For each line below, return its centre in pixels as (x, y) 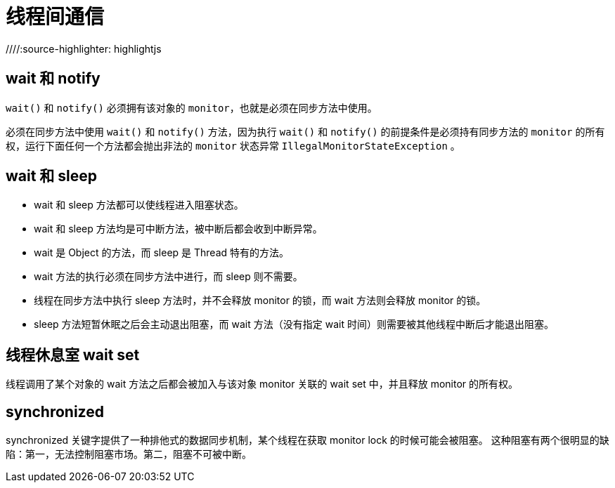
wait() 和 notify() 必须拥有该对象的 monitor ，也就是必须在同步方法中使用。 (192, 107)
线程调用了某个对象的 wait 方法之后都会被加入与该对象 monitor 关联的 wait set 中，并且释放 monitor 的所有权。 (262, 384)
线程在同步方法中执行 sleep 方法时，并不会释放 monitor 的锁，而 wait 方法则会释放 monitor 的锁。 (260, 301)
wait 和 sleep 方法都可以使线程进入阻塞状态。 (139, 205)
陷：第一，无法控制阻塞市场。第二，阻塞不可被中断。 (129, 454)
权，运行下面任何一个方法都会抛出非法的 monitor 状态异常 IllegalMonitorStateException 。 (233, 145)
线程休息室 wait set (73, 355)
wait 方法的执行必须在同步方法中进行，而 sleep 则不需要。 (168, 277)
